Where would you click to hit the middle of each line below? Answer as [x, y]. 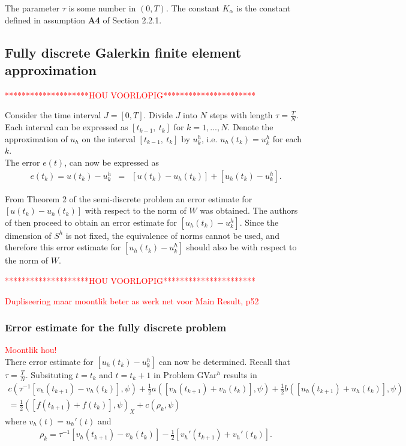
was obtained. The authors [249, 210]
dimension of [28, 235]
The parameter [32, 8]
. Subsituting [49, 374]
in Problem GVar [185, 374]
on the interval [109, 138]
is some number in [102, 8]
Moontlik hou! [31, 350]
